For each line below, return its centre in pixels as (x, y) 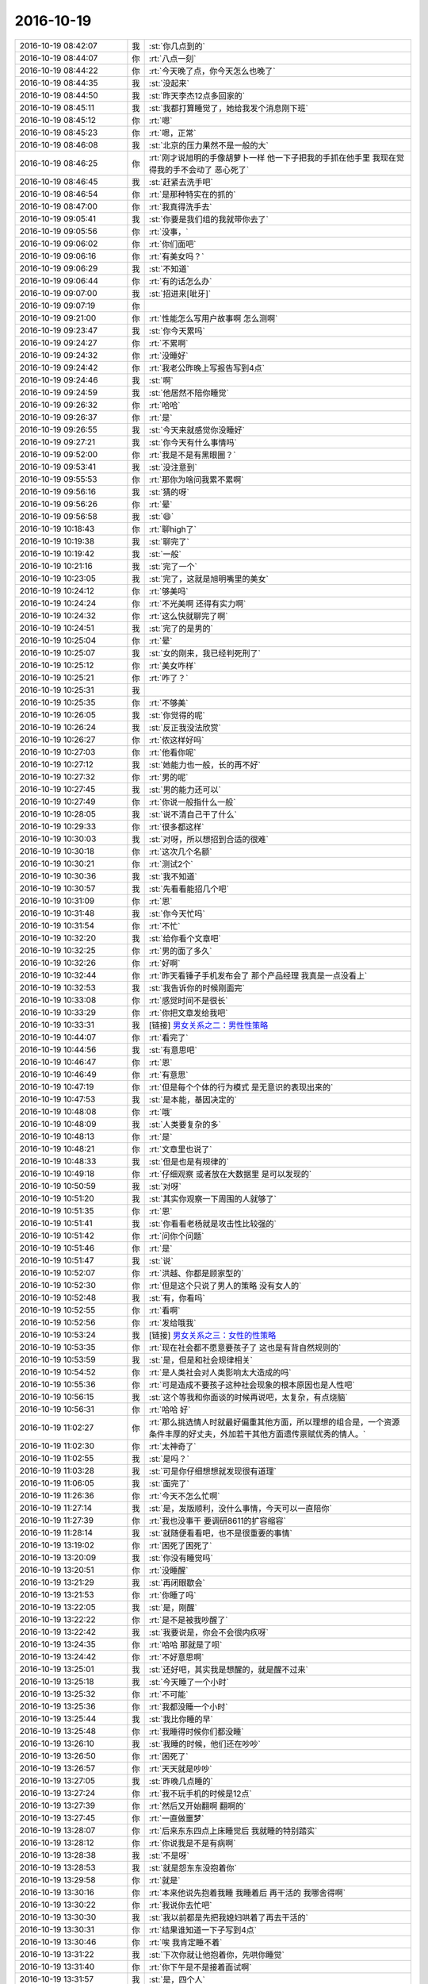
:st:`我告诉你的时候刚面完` (197, 988)
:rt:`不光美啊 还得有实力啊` (197, 603)
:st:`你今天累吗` (177, 331)
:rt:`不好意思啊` (176, 1657)
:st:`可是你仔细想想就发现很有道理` (212, 1471)
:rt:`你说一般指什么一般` (192, 802)
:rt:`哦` (160, 1112)
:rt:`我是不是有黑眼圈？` (192, 455)
